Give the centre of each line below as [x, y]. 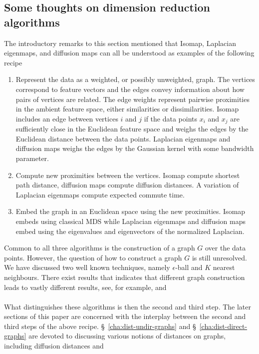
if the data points [171, 118]
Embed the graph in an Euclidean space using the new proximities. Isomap [130, 211]
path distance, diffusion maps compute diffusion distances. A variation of [127, 185]
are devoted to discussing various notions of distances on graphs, [127, 336]
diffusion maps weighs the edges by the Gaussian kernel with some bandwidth [135, 148]
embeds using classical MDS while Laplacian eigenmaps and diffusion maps [130, 221]
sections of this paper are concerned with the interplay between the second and [125, 316]
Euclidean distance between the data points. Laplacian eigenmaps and [123, 138]
